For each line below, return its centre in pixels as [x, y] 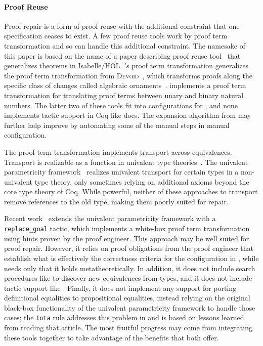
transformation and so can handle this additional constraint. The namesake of [125, 45]
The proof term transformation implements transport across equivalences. [118, 152]
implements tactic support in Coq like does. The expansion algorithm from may [128, 115]
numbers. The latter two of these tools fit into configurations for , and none [121, 105]
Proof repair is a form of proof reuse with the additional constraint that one [122, 26]
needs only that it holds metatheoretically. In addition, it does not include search [130, 268]
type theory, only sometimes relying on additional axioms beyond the [142, 181]
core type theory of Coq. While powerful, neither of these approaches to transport [131, 191]
